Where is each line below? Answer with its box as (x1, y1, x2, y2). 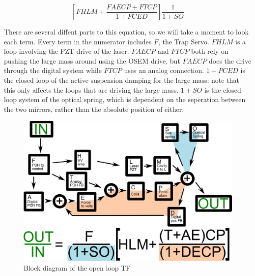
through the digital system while (4, 65, 102, 75)
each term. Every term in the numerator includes (4, 36, 152, 46)
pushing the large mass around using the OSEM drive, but (4, 55, 180, 66)
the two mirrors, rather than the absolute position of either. (4, 103, 184, 114)
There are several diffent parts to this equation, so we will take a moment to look (4, 27, 249, 36)
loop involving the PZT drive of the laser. (4, 46, 129, 56)
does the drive (209, 55, 252, 66)
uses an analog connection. (124, 65, 204, 75)
